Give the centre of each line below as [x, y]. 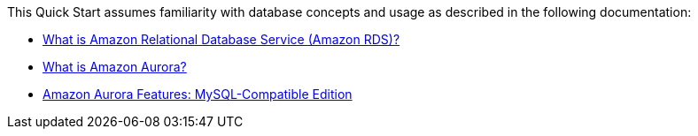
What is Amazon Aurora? [115, 67]
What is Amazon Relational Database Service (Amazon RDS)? [221, 39]
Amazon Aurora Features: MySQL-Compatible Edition [198, 94]
